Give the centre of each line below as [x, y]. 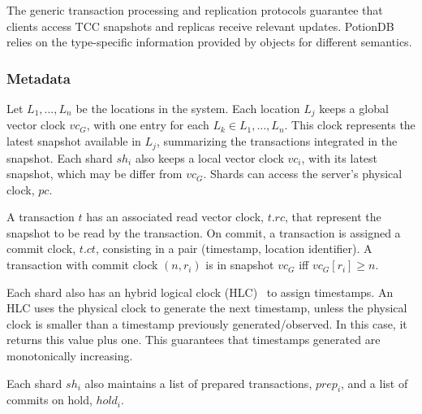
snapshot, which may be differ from [95, 174]
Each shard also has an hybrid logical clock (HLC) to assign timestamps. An [200, 292]
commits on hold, [50, 400]
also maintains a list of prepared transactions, [198, 383]
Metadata [39, 78]
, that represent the [333, 217]
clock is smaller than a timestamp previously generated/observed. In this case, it [207, 323]
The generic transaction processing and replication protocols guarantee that [195, 10]
